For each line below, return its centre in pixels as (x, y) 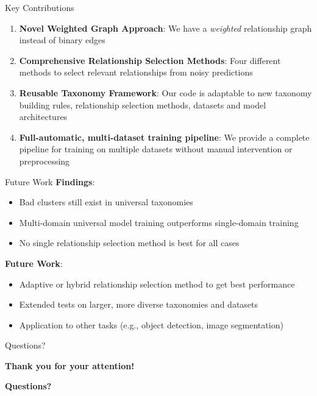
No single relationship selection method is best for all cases (129, 243)
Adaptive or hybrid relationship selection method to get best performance (157, 284)
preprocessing (45, 161)
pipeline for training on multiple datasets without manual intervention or (156, 149)
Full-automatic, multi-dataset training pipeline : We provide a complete (164, 137)
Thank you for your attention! (70, 365)
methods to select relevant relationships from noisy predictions (136, 72)
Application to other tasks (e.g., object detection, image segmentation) (151, 324)
